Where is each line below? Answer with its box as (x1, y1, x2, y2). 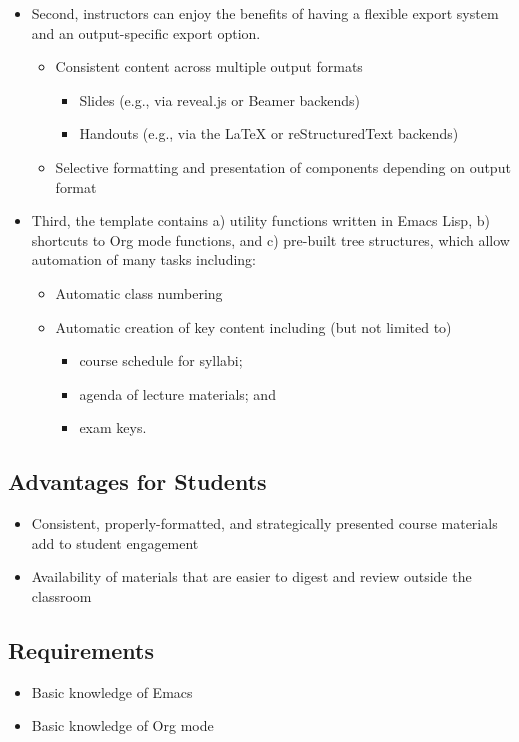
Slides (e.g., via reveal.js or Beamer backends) (79, 89, 360, 110)
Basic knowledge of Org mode (31, 715, 214, 736)
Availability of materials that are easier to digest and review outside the (31, 566, 472, 587)
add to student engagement (31, 532, 199, 553)
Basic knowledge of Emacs (31, 681, 193, 702)
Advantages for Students (8, 466, 267, 497)
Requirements (8, 634, 154, 665)
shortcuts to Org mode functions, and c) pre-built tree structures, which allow (31, 229, 510, 250)
